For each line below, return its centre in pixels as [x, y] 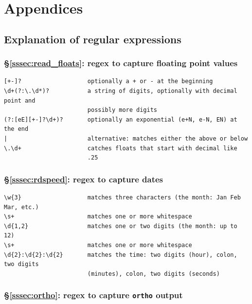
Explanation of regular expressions [93, 39]
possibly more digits [122, 110]
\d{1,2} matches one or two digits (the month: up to [121, 226]
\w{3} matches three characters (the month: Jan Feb [122, 197]
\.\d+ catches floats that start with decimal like [121, 148]
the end [16, 129]
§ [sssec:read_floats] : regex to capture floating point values [121, 63]
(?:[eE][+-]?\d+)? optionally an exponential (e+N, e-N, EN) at [121, 119]
